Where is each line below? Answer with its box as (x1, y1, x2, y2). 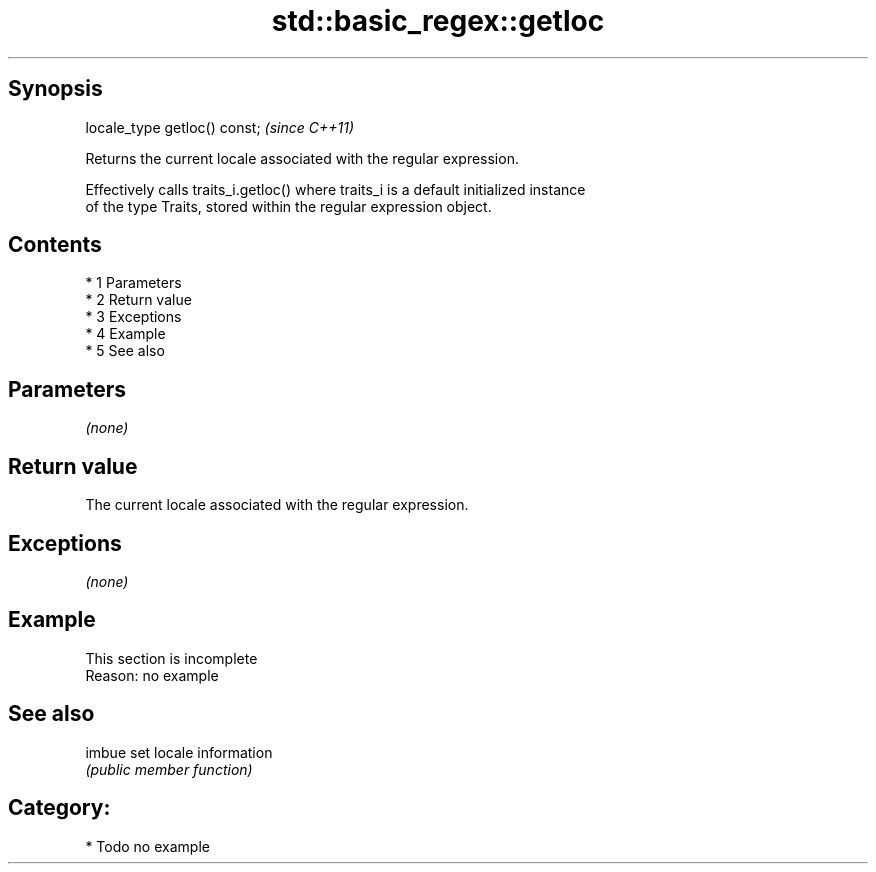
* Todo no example (85, 837, 210, 855)
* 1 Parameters (85, 274, 182, 292)
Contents (8, 232, 102, 258)
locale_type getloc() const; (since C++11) (85, 118, 354, 136)
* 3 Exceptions (85, 308, 182, 326)
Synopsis (8, 76, 103, 102)
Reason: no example (85, 666, 219, 684)
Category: (8, 795, 111, 821)
